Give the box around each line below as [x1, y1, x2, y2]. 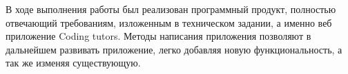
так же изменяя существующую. [6, 56, 141, 70]
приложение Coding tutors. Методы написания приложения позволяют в [6, 29, 311, 43]
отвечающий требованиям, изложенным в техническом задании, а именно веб [6, 15, 332, 29]
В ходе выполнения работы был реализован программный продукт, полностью [6, 2, 336, 16]
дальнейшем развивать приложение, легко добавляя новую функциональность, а [6, 42, 342, 56]
